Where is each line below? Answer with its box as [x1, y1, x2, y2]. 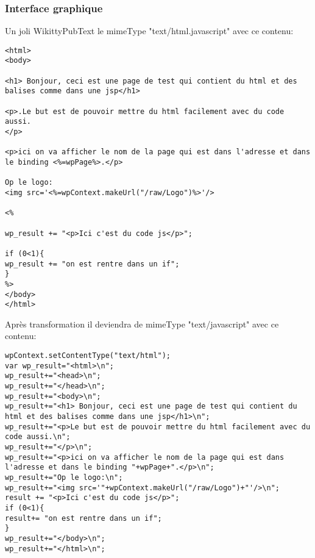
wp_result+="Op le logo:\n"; [5, 473, 123, 482]
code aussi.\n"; [5, 432, 71, 442]
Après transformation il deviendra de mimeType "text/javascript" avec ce [5, 317, 279, 330]
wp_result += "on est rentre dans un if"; [5, 259, 180, 268]
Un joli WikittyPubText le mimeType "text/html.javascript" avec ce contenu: [5, 24, 294, 37]
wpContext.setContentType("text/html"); [5, 351, 171, 360]
